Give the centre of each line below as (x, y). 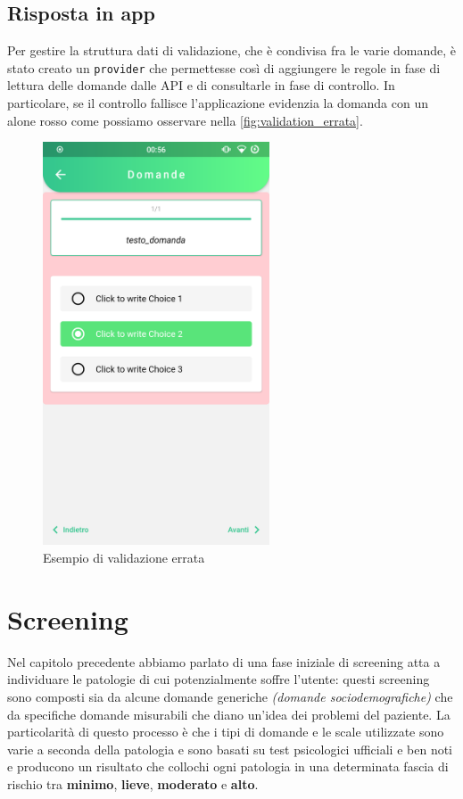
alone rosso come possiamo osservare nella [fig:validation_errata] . (185, 120)
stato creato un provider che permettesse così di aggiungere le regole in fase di (224, 67)
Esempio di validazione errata (124, 558)
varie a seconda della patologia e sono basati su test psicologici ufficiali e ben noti (230, 749)
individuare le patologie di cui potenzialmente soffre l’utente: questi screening (219, 679)
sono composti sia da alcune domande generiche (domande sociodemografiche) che (230, 696)
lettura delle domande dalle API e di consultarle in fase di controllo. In (201, 85)
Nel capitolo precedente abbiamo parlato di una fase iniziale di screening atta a (224, 661)
